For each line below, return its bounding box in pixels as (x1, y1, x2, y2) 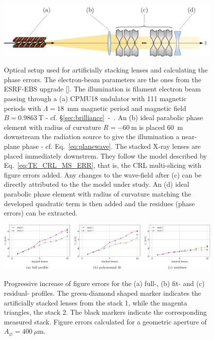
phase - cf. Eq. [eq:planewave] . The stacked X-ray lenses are (22, 141, 201, 151)
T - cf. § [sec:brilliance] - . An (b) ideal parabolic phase (38, 112, 203, 123)
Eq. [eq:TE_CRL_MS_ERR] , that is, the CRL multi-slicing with (4, 160, 202, 170)
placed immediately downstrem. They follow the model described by (4, 150, 207, 161)
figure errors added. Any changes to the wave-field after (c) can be (4, 169, 202, 179)
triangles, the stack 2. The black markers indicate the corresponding (4, 307, 207, 317)
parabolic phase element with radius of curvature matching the (4, 188, 191, 198)
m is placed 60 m (131, 122, 183, 132)
